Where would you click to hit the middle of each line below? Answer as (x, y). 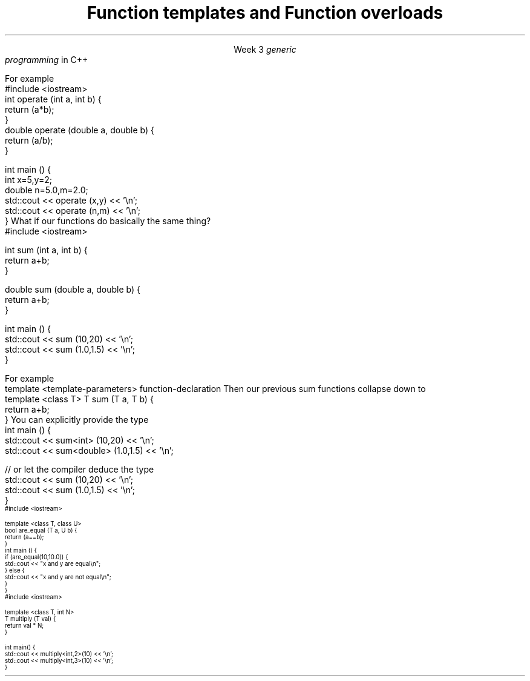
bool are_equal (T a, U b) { (41, 530)
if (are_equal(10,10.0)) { (37, 557)
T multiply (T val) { (31, 619)
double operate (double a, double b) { (80, 130)
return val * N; (25, 625)
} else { (15, 570)
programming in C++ (47, 59)
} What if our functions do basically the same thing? (108, 221)
